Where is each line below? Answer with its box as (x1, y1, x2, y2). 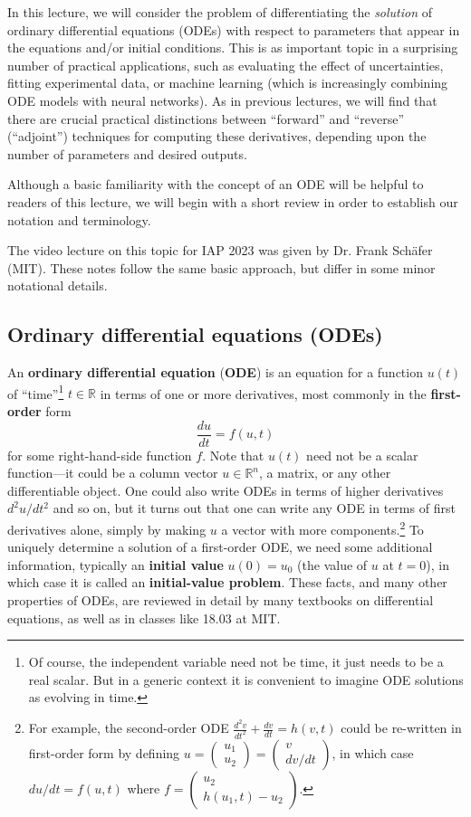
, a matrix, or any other (259, 463, 391, 482)
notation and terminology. (7, 210, 151, 229)
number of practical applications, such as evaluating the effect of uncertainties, (7, 55, 444, 74)
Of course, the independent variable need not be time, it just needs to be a (28, 652, 444, 671)
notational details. (7, 276, 108, 295)
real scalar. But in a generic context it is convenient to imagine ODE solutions (28, 670, 464, 689)
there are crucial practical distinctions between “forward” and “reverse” (7, 109, 405, 128)
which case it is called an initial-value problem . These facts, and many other (7, 573, 447, 592)
